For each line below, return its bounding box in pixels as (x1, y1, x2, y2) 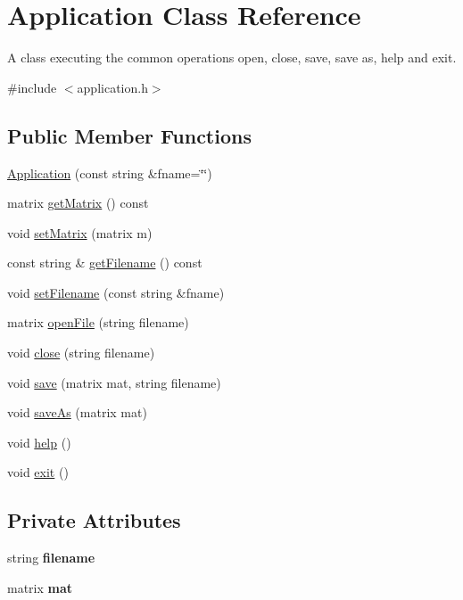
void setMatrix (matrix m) (7, 223, 153, 242)
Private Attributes (7, 506, 181, 534)
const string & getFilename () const (7, 253, 203, 272)
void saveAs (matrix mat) (7, 403, 147, 422)
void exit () (7, 463, 69, 481)
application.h (77, 78, 148, 96)
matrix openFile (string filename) (7, 313, 189, 332)
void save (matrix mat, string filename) (7, 373, 221, 391)
